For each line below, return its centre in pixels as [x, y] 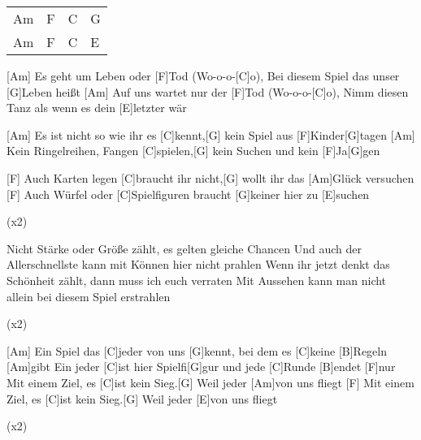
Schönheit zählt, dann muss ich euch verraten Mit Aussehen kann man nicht [197, 280]
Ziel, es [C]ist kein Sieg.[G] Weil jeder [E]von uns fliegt [142, 398]
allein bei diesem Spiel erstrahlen [89, 296]
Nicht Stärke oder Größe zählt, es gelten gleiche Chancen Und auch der [184, 248]
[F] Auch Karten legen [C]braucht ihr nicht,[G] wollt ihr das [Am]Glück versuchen [210, 177]
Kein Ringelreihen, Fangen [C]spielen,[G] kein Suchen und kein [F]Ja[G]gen [193, 151]
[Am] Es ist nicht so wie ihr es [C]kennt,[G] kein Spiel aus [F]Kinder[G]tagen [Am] [211, 134]
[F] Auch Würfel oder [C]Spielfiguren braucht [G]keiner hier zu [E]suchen [188, 194]
